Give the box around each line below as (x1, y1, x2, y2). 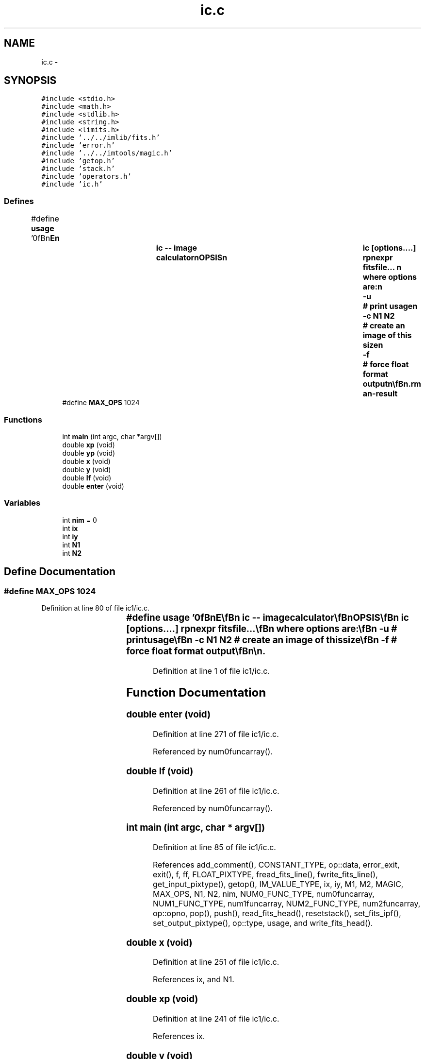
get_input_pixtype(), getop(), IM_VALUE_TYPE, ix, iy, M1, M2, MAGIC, (153, 879, 404, 889)
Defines (4, 196, 34, 206)
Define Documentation (4, 565, 115, 578)
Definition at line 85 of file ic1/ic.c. (153, 842, 276, 853)
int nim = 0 (62, 515, 97, 524)
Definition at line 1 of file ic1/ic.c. (153, 666, 270, 676)
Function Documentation (126, 685, 266, 700)
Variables (4, 498, 41, 508)
